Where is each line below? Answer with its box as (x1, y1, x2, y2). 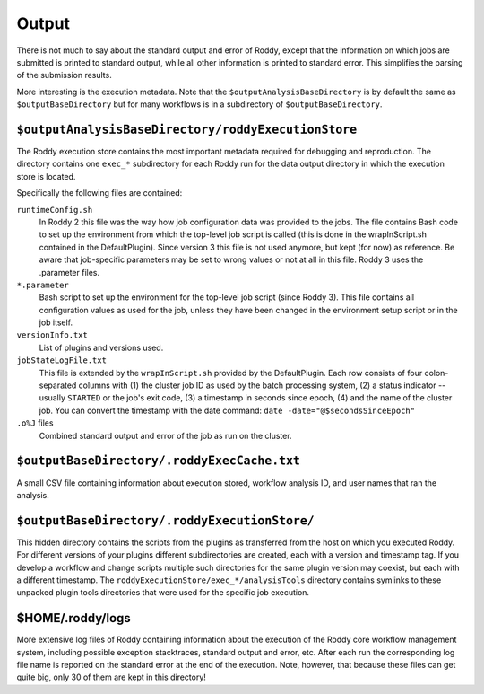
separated (39, 380, 77, 391)
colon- (424, 367, 449, 378)
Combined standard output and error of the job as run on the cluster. (39, 430, 292, 441)
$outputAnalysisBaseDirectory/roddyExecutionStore (16, 122, 358, 136)
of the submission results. (16, 70, 112, 81)
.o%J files (16, 417, 54, 428)
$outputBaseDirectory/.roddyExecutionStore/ (16, 513, 315, 528)
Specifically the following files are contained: (16, 188, 183, 198)
